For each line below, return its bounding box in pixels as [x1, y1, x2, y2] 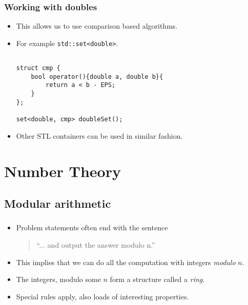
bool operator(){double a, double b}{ [31, 73, 163, 80]
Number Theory [4, 160, 121, 181]
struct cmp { [16, 64, 60, 72]
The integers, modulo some [16, 274, 101, 285]
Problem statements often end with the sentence [16, 222, 168, 233]
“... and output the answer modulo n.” [36, 239, 155, 250]
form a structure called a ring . [110, 274, 205, 285]
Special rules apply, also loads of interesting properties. [16, 291, 189, 301]
